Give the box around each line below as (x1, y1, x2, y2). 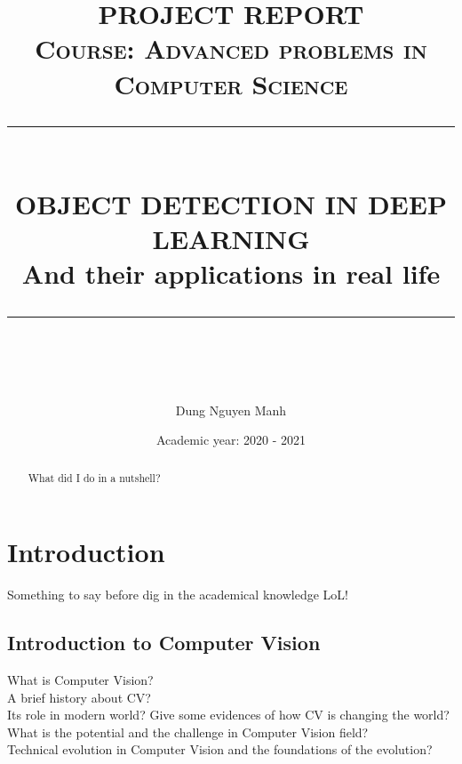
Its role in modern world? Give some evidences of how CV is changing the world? (7, 705, 450, 724)
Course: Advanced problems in (35, 30, 427, 67)
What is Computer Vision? (7, 671, 154, 689)
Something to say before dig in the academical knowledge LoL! (7, 585, 348, 604)
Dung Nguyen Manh (175, 400, 287, 419)
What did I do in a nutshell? (28, 470, 161, 485)
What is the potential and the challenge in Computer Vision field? (7, 722, 369, 741)
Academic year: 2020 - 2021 (156, 430, 306, 449)
